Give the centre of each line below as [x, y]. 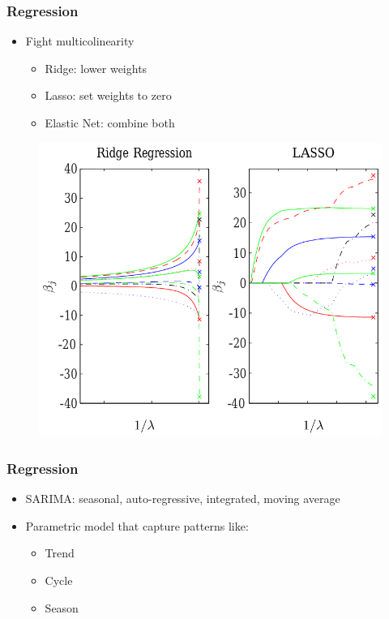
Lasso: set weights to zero [108, 95]
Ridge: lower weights [96, 68]
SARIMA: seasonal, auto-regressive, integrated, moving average [183, 499]
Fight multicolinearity [80, 41]
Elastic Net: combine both [110, 123]
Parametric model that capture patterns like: [137, 525]
